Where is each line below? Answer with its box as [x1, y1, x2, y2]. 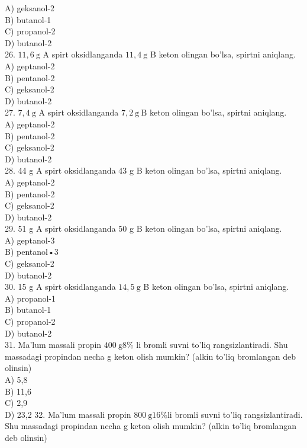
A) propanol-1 [5, 292, 56, 304]
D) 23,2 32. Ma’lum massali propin [5, 408, 131, 420]
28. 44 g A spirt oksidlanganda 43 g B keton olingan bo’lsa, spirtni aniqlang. [5, 164, 282, 177]
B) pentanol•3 [5, 245, 59, 258]
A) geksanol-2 [5, 2, 55, 14]
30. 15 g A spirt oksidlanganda [5, 280, 116, 293]
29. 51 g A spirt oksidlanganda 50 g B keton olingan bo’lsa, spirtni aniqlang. [5, 222, 282, 235]
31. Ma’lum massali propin [5, 338, 102, 351]
